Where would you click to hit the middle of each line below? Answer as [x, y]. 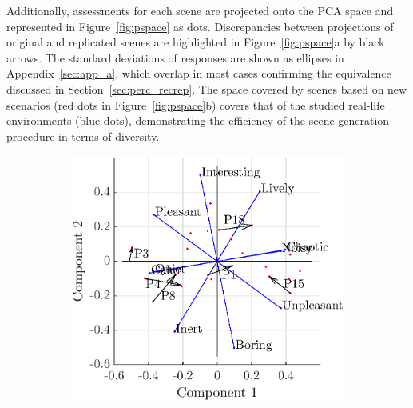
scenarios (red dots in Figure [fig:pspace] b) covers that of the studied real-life [196, 104]
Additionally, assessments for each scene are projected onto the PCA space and [200, 10]
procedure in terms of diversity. [83, 136]
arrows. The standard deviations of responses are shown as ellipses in [175, 57]
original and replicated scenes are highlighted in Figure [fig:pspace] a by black [196, 42]
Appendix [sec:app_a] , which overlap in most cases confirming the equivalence [199, 73]
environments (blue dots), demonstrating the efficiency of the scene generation [198, 120]
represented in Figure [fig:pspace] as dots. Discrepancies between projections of [200, 26]
